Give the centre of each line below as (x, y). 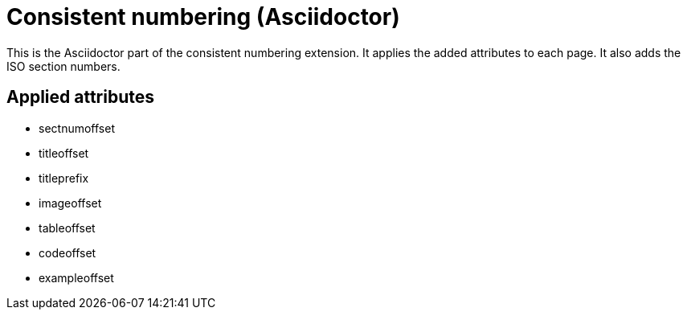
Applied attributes (81, 97)
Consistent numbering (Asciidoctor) (203, 17)
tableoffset (67, 228)
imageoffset (70, 203)
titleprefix (64, 178)
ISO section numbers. (63, 66)
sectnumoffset (77, 128)
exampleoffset (76, 277)
